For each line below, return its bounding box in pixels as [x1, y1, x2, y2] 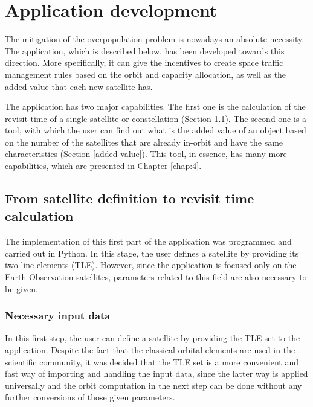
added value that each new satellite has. [5, 80, 153, 92]
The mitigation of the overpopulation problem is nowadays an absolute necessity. [5, 33, 305, 45]
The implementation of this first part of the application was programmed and [5, 235, 292, 248]
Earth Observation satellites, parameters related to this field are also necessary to [5, 271, 307, 283]
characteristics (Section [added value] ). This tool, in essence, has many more [5, 147, 287, 160]
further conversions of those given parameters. [5, 391, 175, 403]
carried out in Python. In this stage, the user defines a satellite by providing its [5, 246, 299, 259]
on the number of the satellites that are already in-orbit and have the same [5, 135, 283, 148]
